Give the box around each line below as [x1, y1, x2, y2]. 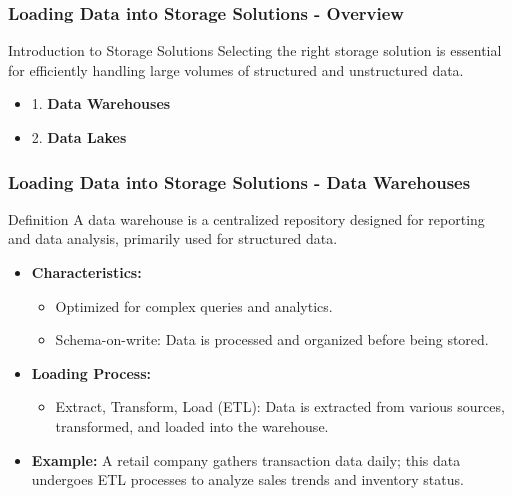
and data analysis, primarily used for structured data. [8, 228, 338, 249]
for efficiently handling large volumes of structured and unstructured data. [8, 59, 464, 80]
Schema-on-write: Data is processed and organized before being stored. [55, 329, 489, 350]
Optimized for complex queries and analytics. [55, 295, 333, 316]
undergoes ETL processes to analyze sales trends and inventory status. [31, 469, 464, 490]
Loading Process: [31, 362, 151, 383]
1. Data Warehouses [31, 93, 171, 114]
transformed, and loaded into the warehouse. [55, 415, 329, 436]
